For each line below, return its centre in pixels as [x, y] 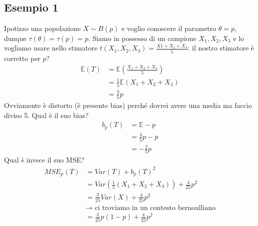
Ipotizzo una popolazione [42, 28]
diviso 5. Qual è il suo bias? [46, 115]
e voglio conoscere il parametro [169, 28]
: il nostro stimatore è [221, 48]
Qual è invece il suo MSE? [44, 160]
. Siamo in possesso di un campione [142, 38]
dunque [15, 38]
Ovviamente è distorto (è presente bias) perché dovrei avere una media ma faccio [128, 105]
